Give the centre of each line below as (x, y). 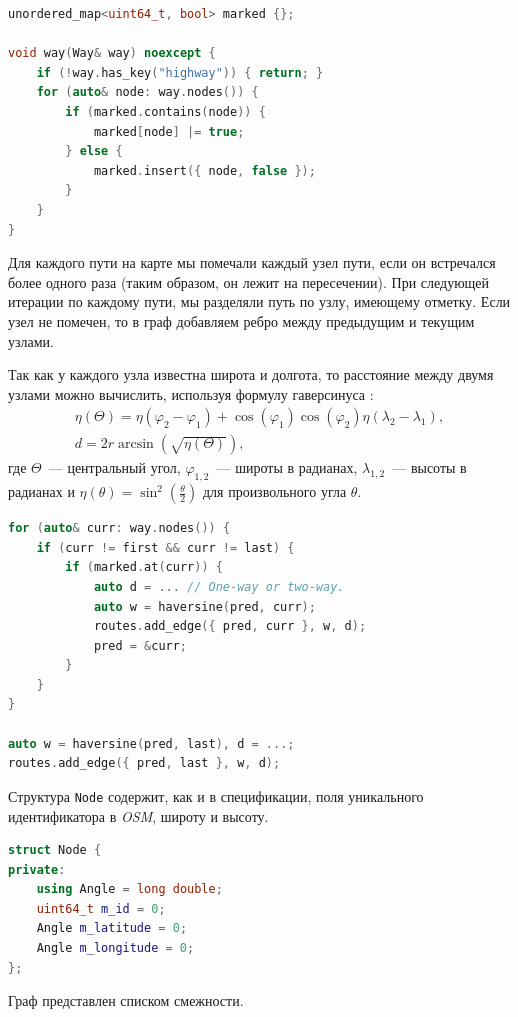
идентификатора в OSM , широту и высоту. (138, 815)
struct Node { (55, 850)
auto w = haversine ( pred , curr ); (204, 606)
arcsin (136, 444)
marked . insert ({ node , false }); (204, 170)
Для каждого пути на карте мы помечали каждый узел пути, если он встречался (252, 262)
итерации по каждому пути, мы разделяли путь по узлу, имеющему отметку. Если (259, 301)
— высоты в (429, 467)
